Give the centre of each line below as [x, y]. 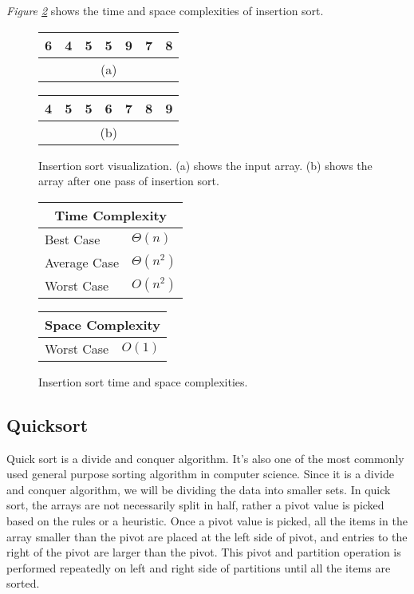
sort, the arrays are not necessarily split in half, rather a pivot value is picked [195, 505]
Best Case [73, 239]
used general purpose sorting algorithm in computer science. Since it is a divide [200, 474]
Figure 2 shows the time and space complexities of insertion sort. [165, 10]
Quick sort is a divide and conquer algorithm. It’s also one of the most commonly [205, 458]
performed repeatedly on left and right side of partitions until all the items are [199, 567]
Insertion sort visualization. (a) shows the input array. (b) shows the [205, 165]
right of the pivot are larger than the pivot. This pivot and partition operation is [204, 552]
